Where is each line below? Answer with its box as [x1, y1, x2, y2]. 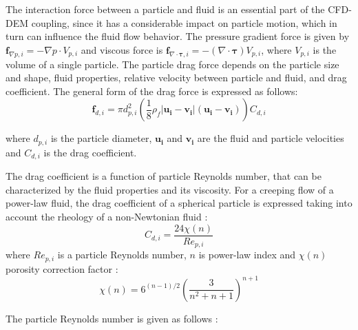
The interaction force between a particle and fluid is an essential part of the [6, 2, 325, 16]
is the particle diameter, [50, 131, 152, 145]
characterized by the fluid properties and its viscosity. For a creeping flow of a [6, 182, 334, 196]
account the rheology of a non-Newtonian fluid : [6, 209, 208, 224]
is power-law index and [198, 247, 296, 262]
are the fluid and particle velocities [197, 131, 344, 145]
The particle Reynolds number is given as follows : [6, 311, 218, 325]
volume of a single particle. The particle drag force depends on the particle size [6, 56, 339, 71]
